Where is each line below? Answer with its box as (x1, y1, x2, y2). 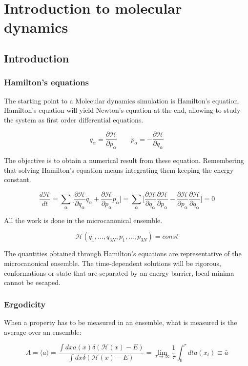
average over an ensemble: (4, 326, 82, 337)
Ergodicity (4, 298, 46, 310)
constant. (4, 174, 31, 184)
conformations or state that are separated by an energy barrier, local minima (4, 267, 234, 278)
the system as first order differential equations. (4, 114, 144, 124)
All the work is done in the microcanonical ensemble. (4, 215, 163, 225)
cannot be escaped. (4, 277, 61, 287)
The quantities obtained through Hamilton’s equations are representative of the (4, 248, 242, 259)
